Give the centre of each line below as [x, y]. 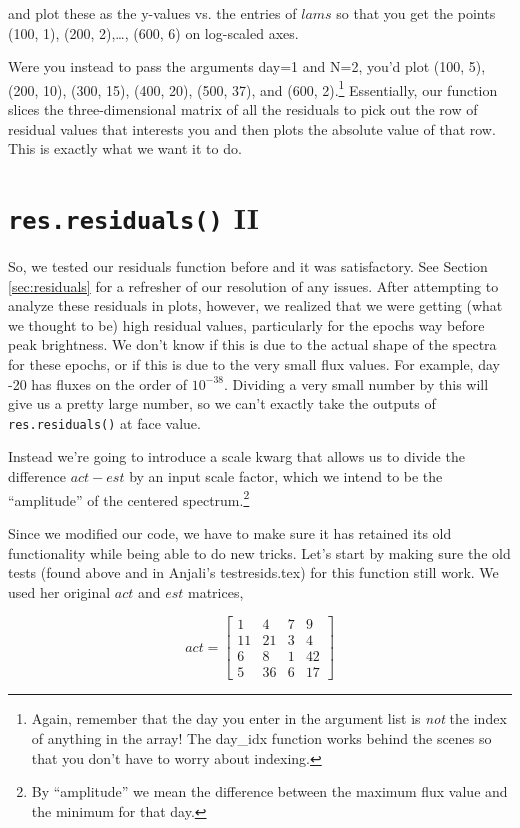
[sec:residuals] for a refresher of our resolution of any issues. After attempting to [253, 285]
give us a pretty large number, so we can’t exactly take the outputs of [222, 403]
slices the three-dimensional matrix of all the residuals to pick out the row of [243, 109]
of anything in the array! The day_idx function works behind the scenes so [261, 738]
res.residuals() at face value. [104, 422]
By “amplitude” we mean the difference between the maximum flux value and [269, 791]
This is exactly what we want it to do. [125, 148]
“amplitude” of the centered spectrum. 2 [129, 498]
